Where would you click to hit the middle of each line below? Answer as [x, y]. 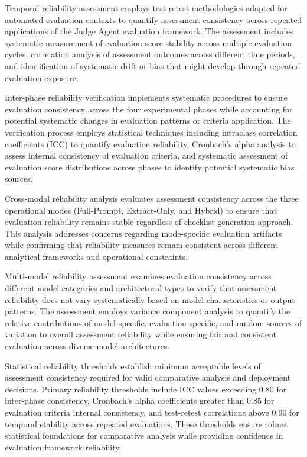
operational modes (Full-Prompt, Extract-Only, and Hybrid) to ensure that [141, 210]
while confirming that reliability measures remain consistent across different [142, 245]
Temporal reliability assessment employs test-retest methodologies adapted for [146, 8]
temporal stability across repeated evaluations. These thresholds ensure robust [146, 424]
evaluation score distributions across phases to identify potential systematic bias [150, 167]
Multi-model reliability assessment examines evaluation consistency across [138, 276]
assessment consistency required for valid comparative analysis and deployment [148, 377]
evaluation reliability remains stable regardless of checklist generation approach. [149, 222]
